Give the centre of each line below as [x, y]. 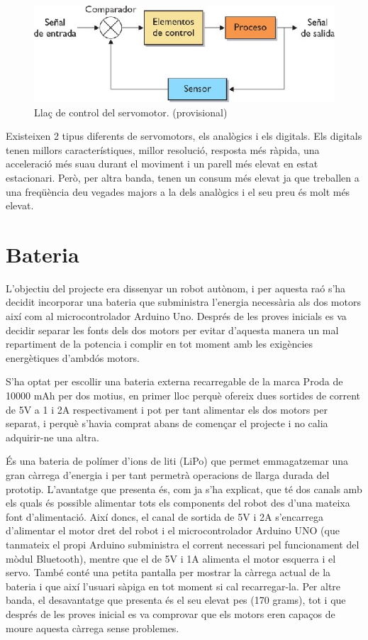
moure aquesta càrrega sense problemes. [93, 628]
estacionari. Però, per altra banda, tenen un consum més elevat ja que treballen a [183, 177]
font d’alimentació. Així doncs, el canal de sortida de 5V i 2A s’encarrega [165, 516]
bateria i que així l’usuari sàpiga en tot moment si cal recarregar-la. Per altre [173, 586]
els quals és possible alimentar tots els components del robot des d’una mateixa [178, 503]
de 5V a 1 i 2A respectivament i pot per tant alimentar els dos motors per [167, 409]
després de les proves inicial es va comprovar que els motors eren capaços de [171, 613]
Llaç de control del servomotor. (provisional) [131, 112]
